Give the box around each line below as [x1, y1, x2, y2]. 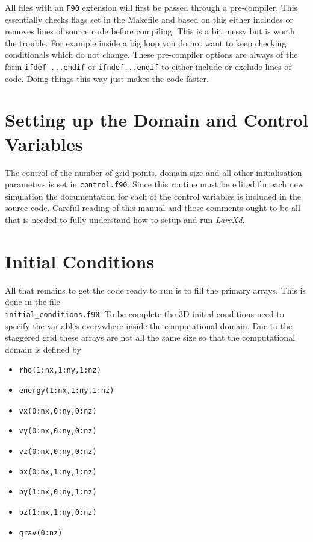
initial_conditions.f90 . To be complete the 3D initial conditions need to [5, 307, 284, 320]
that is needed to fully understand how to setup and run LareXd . [5, 213, 245, 226]
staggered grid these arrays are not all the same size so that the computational [5, 331, 296, 344]
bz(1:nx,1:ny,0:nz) [19, 508, 97, 517]
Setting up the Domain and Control [5, 107, 308, 132]
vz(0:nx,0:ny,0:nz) [19, 447, 97, 456]
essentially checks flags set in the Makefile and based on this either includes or [5, 13, 293, 25]
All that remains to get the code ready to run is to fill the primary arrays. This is [5, 283, 306, 296]
